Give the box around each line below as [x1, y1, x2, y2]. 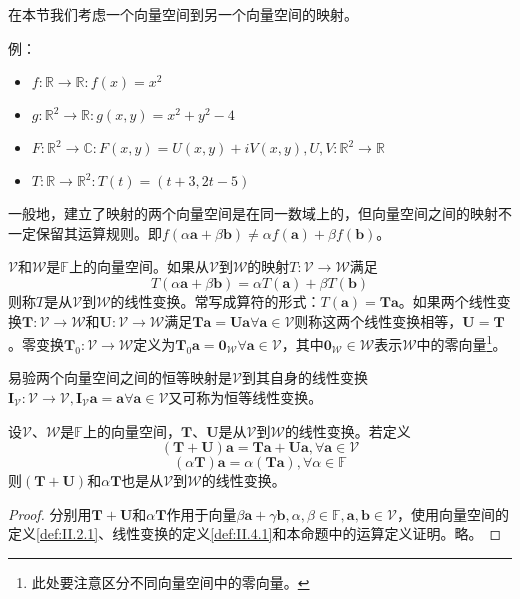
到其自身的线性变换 [241, 367, 368, 388]
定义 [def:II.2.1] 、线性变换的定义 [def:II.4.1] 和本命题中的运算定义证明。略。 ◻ [8, 523, 502, 544]
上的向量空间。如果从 [68, 256, 209, 277]
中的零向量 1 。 [416, 331, 507, 354]
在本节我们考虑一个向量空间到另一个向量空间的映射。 [8, 4, 358, 24]
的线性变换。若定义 [284, 420, 411, 441]
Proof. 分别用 [8, 503, 92, 524]
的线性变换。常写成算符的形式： [110, 290, 321, 311]
